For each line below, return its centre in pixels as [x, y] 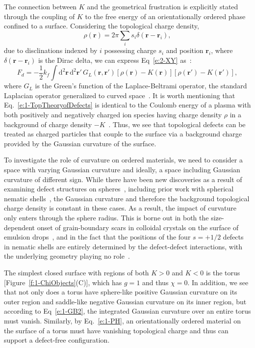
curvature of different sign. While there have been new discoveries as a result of [123, 179]
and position [185, 50]
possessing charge [130, 50]
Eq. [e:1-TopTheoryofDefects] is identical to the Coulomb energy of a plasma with [127, 105]
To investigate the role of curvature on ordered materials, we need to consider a [123, 160]
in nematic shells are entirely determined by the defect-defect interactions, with [123, 246]
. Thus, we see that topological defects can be [177, 124]
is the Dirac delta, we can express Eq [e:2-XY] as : [115, 60]
